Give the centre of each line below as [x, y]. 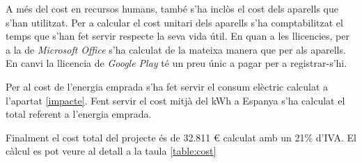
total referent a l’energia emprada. [79, 114]
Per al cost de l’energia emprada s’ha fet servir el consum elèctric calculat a [167, 86]
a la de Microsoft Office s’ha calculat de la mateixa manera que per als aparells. [176, 49]
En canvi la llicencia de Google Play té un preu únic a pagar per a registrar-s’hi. [176, 63]
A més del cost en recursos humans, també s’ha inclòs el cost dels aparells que [172, 8]
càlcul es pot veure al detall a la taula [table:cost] [111, 151]
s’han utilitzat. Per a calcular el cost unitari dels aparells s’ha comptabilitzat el [174, 22]
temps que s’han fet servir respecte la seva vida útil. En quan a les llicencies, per [178, 36]
